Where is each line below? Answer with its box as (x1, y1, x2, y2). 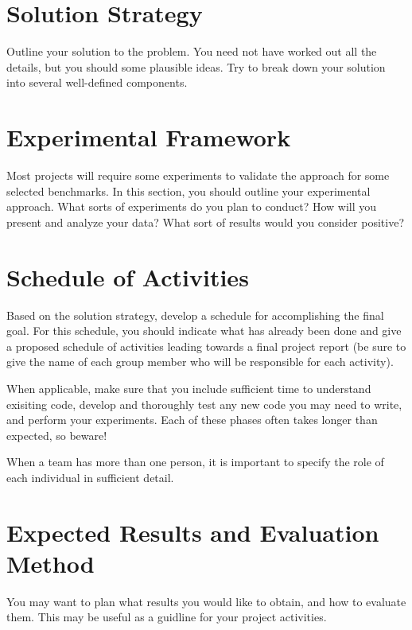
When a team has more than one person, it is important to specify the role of (6, 453, 384, 470)
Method (6, 546, 95, 579)
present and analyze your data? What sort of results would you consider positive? (6, 213, 404, 230)
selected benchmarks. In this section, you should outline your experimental (6, 182, 371, 199)
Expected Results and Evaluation (6, 515, 379, 548)
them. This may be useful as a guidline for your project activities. (6, 609, 327, 625)
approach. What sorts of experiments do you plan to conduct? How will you (6, 198, 377, 215)
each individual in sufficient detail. (6, 469, 174, 485)
